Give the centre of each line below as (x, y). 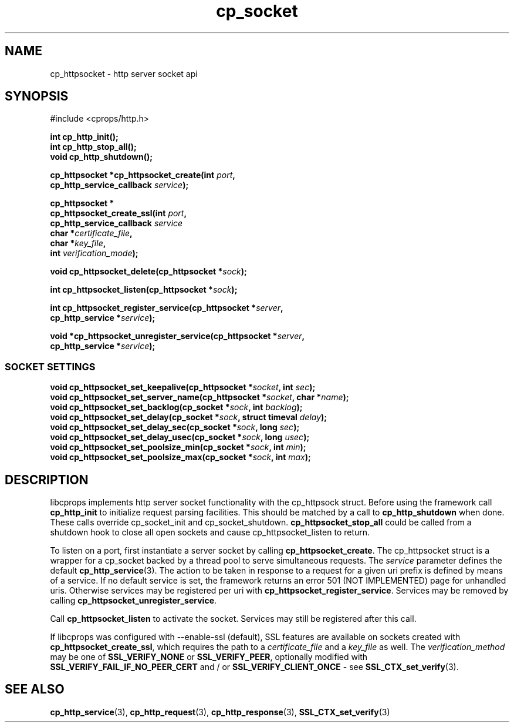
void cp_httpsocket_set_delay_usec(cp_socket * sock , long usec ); (180, 437)
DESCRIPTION (47, 480)
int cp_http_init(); (84, 137)
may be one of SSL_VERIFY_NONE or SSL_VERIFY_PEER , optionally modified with (209, 657)
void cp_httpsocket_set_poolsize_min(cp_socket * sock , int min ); (178, 447)
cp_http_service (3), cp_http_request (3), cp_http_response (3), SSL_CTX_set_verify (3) (220, 712)
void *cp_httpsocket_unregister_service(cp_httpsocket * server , (177, 336)
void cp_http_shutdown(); (102, 157)
